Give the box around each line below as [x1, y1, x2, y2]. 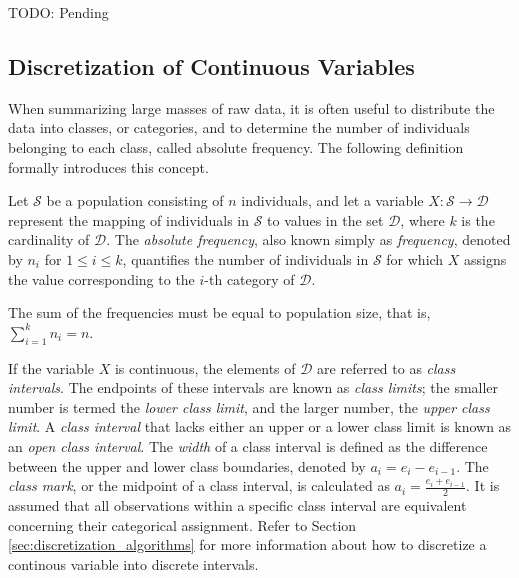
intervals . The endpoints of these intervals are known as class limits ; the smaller [8, 377, 499, 398]
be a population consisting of [46, 190, 224, 211]
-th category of [204, 268, 295, 289]
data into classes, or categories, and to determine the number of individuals [8, 117, 470, 138]
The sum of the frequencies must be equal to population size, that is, [8, 302, 431, 323]
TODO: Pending [8, 2, 109, 22]
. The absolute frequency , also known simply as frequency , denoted [106, 229, 511, 250]
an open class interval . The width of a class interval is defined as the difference [8, 435, 488, 456]
